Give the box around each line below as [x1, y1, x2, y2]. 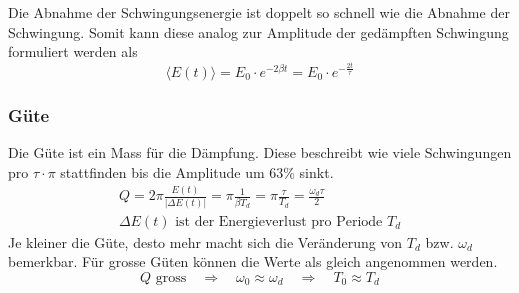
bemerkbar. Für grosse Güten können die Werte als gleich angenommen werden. [8, 251, 498, 272]
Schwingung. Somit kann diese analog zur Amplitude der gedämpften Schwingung [8, 21, 509, 42]
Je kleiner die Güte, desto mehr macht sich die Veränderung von [8, 231, 403, 252]
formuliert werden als [8, 41, 138, 62]
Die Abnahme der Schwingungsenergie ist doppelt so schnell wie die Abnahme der [8, 2, 510, 22]
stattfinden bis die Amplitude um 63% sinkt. [60, 161, 334, 182]
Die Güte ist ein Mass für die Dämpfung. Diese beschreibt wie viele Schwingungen [8, 141, 512, 162]
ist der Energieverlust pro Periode [175, 214, 383, 229]
